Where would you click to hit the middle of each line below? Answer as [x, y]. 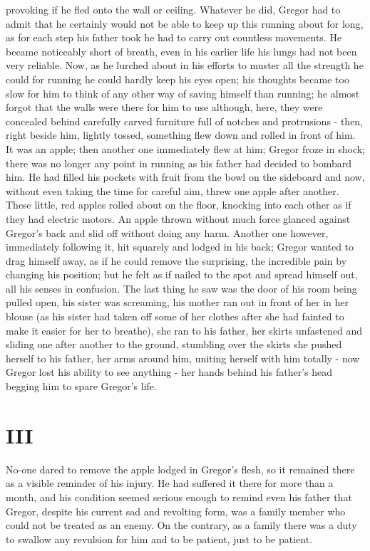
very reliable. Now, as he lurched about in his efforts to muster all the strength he [185, 65]
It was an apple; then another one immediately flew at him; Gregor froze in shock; [185, 148]
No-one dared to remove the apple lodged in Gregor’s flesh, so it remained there [180, 469]
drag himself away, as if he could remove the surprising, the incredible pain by [176, 260]
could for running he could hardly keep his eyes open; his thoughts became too [178, 79]
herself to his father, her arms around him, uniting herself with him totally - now [183, 358]
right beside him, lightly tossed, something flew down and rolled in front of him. [181, 135]
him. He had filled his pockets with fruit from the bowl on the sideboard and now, [185, 177]
